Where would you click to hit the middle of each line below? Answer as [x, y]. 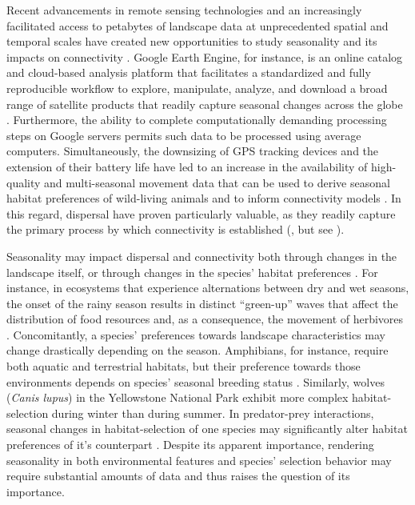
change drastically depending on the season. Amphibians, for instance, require [198, 350]
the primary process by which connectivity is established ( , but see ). [176, 229]
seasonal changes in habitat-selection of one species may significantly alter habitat [207, 429]
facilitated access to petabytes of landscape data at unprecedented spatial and [198, 25]
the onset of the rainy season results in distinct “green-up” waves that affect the [202, 303]
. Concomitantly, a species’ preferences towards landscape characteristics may [196, 334]
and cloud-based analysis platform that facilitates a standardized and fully [189, 72]
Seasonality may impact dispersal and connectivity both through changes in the [202, 256]
